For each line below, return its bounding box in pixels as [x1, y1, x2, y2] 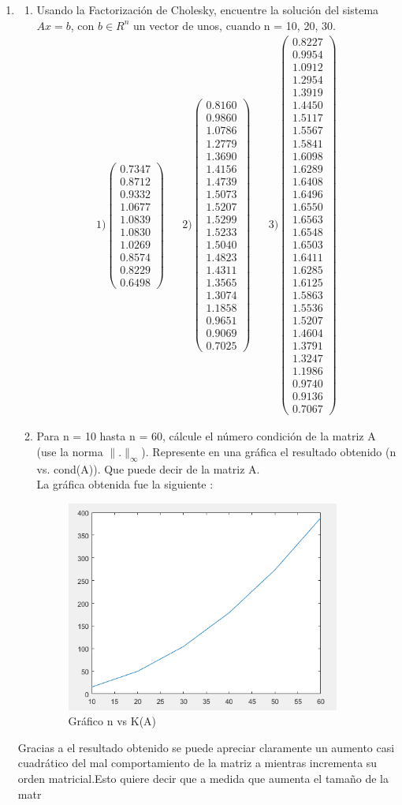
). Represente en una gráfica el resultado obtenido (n [141, 443, 396, 459]
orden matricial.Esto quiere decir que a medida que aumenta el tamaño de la [17, 769, 389, 786]
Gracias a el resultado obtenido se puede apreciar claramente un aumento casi [17, 739, 395, 755]
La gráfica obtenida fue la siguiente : [36, 476, 214, 492]
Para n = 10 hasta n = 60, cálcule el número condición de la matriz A [36, 428, 376, 444]
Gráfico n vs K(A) [68, 713, 157, 729]
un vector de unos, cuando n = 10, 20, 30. [133, 17, 336, 33]
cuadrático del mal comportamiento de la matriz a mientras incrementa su [17, 754, 378, 771]
